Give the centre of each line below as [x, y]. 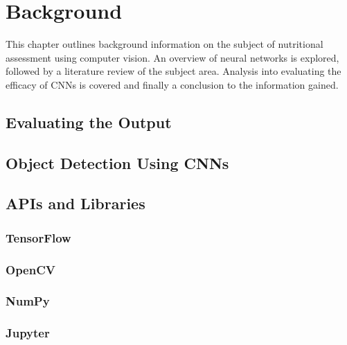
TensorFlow [38, 237]
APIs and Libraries [75, 203]
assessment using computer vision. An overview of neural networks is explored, [172, 57]
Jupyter [28, 333]
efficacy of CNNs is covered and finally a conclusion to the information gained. [172, 84]
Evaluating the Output [89, 122]
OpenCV [30, 269]
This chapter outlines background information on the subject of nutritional [164, 44]
